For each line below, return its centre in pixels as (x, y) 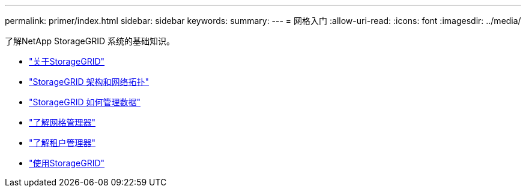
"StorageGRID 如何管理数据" (85, 102)
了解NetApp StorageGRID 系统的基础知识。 (90, 41)
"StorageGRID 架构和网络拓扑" (89, 82)
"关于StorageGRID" (67, 61)
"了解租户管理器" (62, 143)
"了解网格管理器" (62, 122)
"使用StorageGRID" (67, 163)
